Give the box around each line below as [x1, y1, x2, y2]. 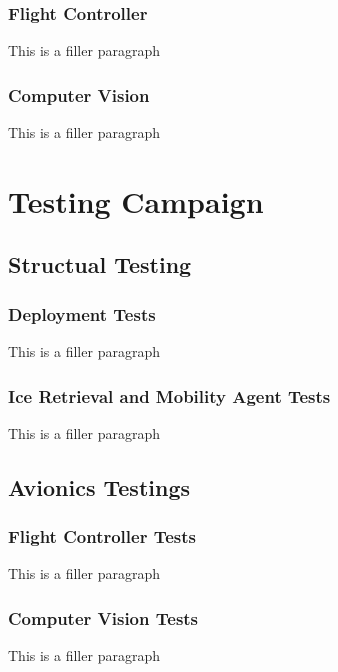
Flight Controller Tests [8, 524, 196, 549]
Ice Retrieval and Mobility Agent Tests [8, 383, 331, 408]
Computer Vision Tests [8, 605, 199, 630]
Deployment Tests [8, 301, 156, 326]
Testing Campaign [8, 180, 264, 221]
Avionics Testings [8, 471, 191, 502]
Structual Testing [8, 249, 192, 280]
